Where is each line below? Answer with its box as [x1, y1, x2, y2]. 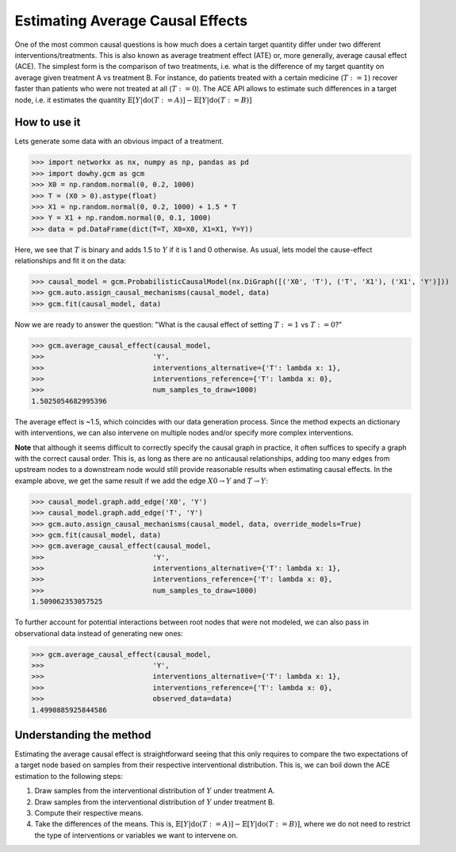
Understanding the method [14, 728, 151, 742]
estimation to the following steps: [14, 771, 123, 781]
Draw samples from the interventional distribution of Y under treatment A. [34, 786, 275, 796]
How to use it [14, 116, 81, 129]
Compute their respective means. [34, 808, 144, 817]
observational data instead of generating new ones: [14, 628, 183, 638]
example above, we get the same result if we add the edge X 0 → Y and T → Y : [14, 476, 269, 485]
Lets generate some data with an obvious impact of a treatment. [14, 136, 224, 146]
